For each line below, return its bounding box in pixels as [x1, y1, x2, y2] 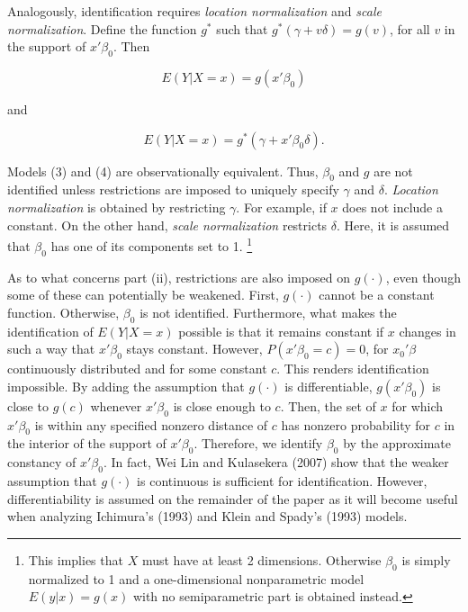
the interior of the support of [7, 434, 166, 453]
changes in [399, 321, 456, 340]
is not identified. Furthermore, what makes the [139, 302, 397, 321]
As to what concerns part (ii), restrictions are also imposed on [7, 267, 350, 286]
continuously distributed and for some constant [7, 359, 267, 378]
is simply [401, 550, 451, 569]
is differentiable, [284, 376, 373, 395]
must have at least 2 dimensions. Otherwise [141, 550, 382, 569]
